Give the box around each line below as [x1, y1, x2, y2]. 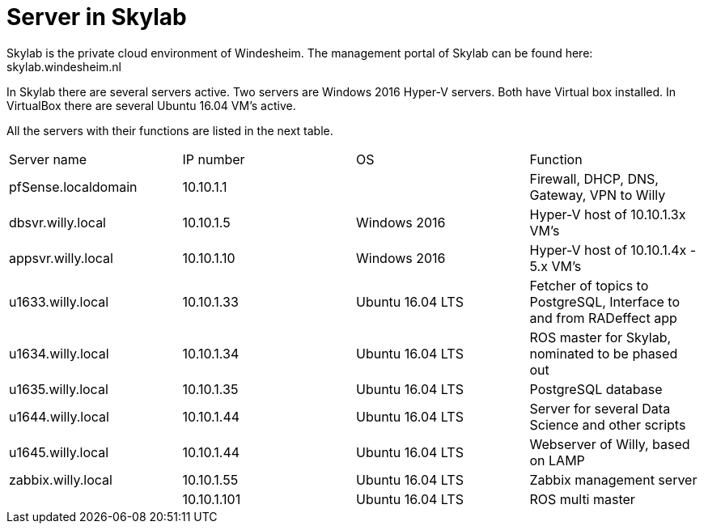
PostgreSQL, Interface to [529, 293, 681, 310]
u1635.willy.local [9, 380, 108, 397]
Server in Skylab [6, 3, 187, 31]
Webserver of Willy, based [529, 435, 690, 452]
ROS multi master [529, 490, 635, 507]
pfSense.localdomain [9, 178, 138, 195]
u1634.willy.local [9, 345, 109, 362]
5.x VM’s [529, 257, 582, 274]
